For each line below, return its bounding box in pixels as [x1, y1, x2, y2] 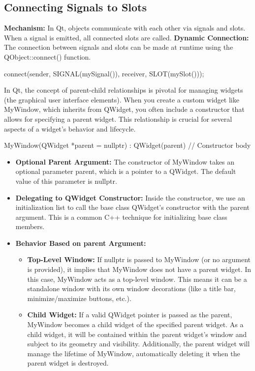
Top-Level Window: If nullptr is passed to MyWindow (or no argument [27, 254, 251, 265]
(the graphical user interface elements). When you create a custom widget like [4, 94, 239, 104]
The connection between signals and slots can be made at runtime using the [4, 42, 233, 52]
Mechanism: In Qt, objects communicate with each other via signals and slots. [4, 23, 246, 33]
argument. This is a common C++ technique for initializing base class [15, 211, 227, 222]
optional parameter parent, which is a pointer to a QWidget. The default [15, 166, 236, 176]
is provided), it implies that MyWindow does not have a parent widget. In [27, 264, 252, 274]
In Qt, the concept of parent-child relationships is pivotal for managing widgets [4, 85, 243, 95]
